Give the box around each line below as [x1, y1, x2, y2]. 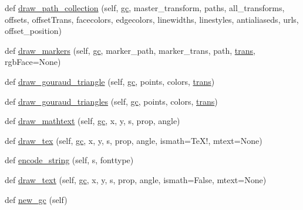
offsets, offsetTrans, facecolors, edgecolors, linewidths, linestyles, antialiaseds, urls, [5, 13, 299, 25]
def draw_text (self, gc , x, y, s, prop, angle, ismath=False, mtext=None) [5, 173, 267, 185]
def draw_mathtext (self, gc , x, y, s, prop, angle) [5, 115, 180, 127]
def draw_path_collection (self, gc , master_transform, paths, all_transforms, [5, 2, 285, 13]
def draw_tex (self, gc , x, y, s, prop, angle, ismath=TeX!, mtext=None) [5, 134, 262, 146]
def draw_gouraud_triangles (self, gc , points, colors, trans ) [5, 95, 218, 107]
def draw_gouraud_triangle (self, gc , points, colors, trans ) [5, 75, 215, 87]
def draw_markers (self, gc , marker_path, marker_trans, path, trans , [5, 44, 255, 56]
